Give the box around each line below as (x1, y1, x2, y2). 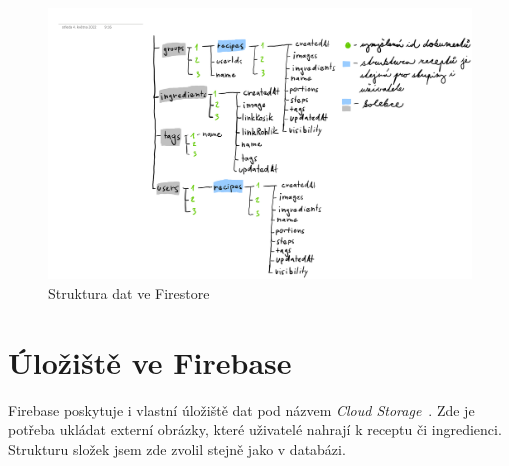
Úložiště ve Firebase (8, 341, 292, 382)
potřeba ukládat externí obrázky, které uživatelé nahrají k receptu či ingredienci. (8, 419, 502, 440)
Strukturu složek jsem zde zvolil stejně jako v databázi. (8, 438, 346, 459)
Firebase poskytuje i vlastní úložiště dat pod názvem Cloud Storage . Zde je (8, 399, 475, 420)
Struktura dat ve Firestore (48, 282, 210, 303)
